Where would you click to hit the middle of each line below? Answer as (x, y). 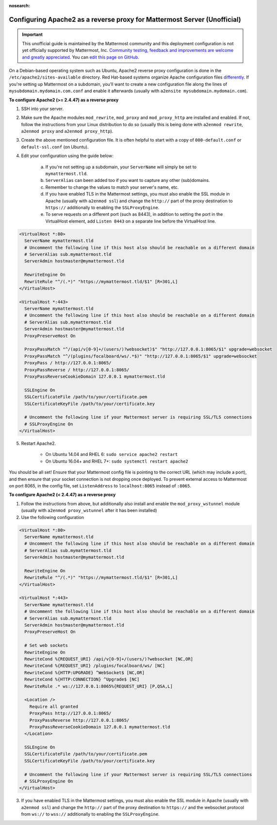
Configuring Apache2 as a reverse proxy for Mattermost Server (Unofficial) (125, 19)
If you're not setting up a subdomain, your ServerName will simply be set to (121, 167)
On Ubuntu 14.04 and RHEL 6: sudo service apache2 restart (112, 454)
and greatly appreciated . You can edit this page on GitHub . (81, 57)
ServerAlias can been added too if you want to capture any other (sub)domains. (128, 180)
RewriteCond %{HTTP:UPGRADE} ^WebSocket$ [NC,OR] (85, 672)
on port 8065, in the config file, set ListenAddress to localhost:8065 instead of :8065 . (100, 486)
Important (33, 34)
